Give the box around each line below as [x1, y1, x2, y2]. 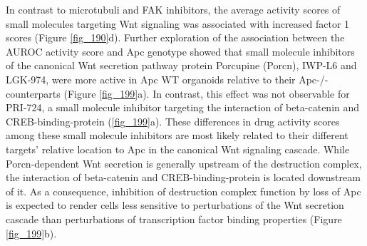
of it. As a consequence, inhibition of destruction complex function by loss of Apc [6, 183, 361, 198]
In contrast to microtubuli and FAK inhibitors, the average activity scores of [6, 2, 341, 16]
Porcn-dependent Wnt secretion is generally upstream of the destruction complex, [6, 155, 362, 170]
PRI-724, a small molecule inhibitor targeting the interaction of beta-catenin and [6, 100, 360, 115]
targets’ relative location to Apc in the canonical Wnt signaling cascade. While [6, 141, 350, 156]
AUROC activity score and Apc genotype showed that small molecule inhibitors [6, 43, 355, 58]
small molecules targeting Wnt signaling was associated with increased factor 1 [6, 16, 350, 31]
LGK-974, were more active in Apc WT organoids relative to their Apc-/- [6, 71, 329, 86]
